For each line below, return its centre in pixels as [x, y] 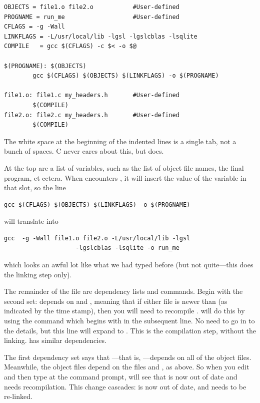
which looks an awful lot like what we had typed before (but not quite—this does [129, 265]
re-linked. [18, 396]
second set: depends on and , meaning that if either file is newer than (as [116, 301]
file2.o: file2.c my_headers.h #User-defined [92, 115]
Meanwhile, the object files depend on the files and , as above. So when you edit [127, 367]
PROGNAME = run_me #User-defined [92, 17]
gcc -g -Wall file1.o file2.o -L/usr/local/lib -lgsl [97, 238]
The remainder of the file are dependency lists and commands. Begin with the [123, 291]
